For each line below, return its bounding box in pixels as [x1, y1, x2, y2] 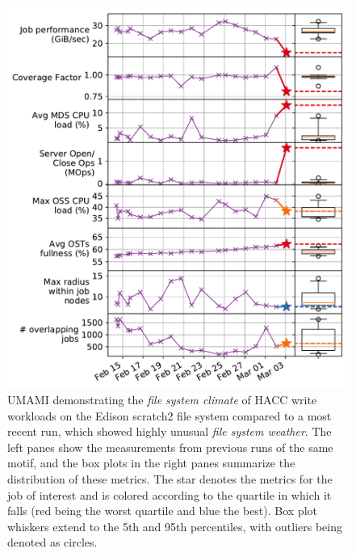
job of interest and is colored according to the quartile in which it [7, 486, 332, 503]
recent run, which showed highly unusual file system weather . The [7, 423, 332, 440]
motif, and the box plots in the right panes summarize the [7, 454, 295, 471]
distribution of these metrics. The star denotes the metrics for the [7, 471, 333, 487]
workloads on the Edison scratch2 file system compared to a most [7, 407, 332, 424]
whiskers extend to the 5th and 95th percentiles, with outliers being [7, 517, 342, 534]
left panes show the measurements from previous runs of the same [7, 438, 333, 455]
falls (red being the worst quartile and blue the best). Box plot [7, 502, 318, 519]
